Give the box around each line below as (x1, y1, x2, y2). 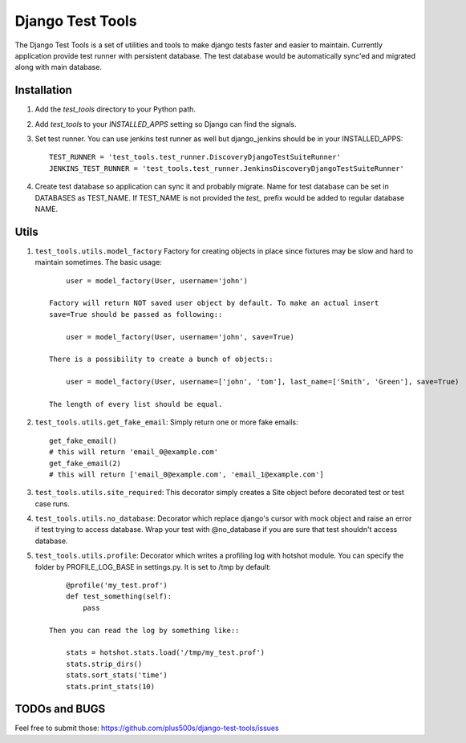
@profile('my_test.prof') (65, 581, 168, 590)
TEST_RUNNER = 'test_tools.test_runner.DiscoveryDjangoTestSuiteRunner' (49, 152, 341, 162)
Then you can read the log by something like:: (49, 626, 240, 635)
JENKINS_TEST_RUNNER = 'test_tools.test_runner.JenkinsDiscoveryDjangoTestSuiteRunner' (49, 164, 405, 173)
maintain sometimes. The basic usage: (34, 258, 162, 267)
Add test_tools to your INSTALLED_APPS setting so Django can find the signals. (34, 119, 297, 128)
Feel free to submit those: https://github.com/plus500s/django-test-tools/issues (14, 723, 280, 733)
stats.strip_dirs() (65, 659, 143, 668)
